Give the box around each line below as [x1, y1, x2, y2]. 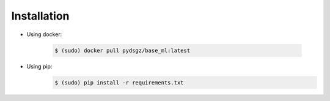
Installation [11, 9, 70, 23]
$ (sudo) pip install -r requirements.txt [54, 79, 184, 86]
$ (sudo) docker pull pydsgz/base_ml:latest [54, 47, 191, 54]
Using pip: [26, 62, 53, 70]
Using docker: [26, 31, 62, 38]
